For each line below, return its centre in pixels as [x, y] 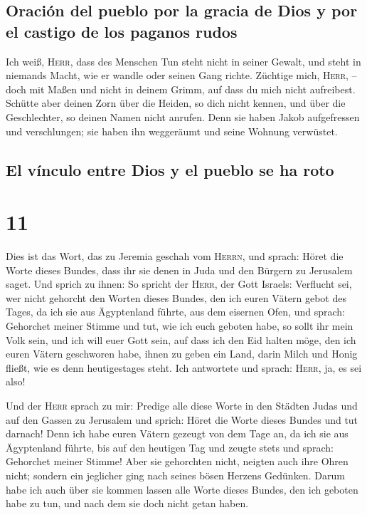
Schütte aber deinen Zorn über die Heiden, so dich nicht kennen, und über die [176, 103]
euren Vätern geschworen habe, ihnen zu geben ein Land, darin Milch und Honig [182, 354]
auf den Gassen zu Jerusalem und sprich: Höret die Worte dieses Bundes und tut [182, 419]
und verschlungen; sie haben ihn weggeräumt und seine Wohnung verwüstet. [172, 131]
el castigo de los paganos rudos [122, 31]
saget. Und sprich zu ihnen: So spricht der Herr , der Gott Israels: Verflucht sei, [179, 284]
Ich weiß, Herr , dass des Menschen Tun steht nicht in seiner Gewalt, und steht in [183, 61]
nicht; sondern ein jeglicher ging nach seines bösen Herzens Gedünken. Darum [175, 475]
